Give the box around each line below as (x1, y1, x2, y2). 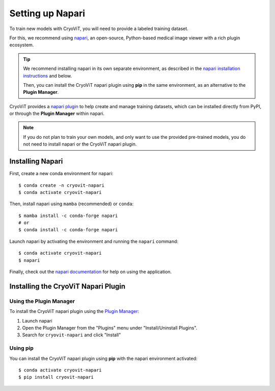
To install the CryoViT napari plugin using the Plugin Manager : (9, 308, 140, 314)
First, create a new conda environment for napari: (9, 170, 114, 177)
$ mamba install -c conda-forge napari (18, 212, 118, 218)
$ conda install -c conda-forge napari (18, 227, 118, 233)
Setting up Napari (9, 8, 86, 19)
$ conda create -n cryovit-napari (18, 182, 104, 188)
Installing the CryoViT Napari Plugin (9, 282, 126, 290)
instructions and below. (23, 72, 72, 79)
